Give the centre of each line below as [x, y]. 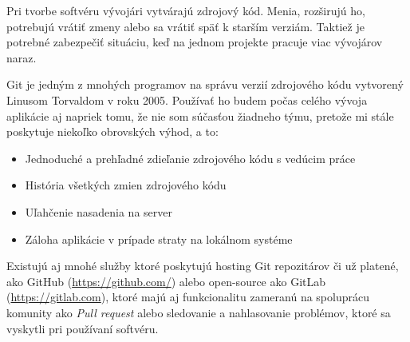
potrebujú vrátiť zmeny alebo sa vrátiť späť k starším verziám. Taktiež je [185, 26]
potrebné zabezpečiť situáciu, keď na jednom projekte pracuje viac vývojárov [195, 42]
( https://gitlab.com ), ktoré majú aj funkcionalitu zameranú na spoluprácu [188, 297]
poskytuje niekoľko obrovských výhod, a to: [112, 131]
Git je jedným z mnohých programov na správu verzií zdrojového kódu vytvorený [205, 84]
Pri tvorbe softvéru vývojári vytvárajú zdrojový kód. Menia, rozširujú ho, [186, 10]
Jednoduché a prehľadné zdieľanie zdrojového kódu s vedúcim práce [190, 158]
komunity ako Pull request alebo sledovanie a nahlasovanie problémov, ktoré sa [199, 312]
